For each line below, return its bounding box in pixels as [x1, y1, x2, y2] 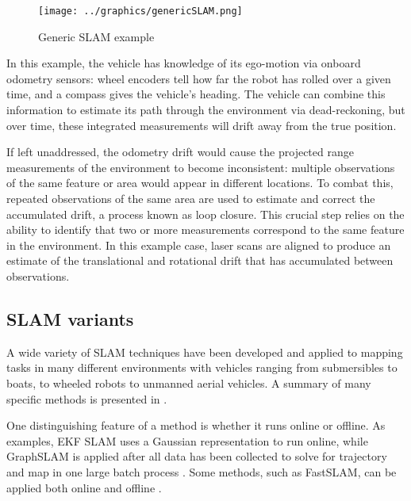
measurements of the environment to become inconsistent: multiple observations [6, 159, 395, 175]
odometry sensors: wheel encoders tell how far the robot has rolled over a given [6, 70, 391, 86]
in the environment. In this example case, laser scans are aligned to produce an [6, 236, 391, 253]
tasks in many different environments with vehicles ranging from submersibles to [6, 359, 398, 376]
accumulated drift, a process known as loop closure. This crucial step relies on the [6, 205, 405, 222]
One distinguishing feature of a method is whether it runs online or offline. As [6, 417, 386, 434]
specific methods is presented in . [6, 390, 167, 407]
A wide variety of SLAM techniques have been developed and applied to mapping [6, 343, 403, 360]
